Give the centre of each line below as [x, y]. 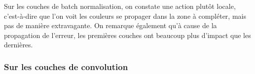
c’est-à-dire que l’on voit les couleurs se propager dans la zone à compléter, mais [125, 16]
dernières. [18, 45]
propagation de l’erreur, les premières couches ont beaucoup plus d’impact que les [127, 35]
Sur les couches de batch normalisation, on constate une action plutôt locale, [120, 6]
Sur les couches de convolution [66, 66]
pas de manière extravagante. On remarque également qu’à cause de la [110, 25]
